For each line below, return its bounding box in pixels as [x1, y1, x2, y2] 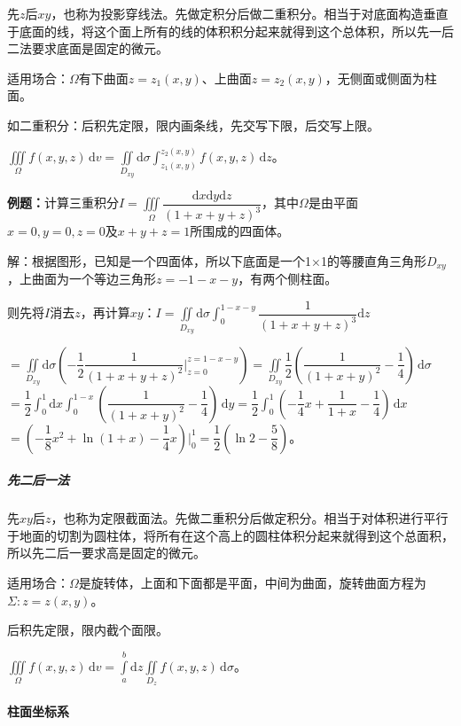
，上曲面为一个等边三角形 [7, 269, 156, 288]
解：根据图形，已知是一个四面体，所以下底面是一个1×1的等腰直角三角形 [7, 251, 426, 269]
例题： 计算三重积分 [7, 193, 119, 212]
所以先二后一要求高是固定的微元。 [7, 543, 206, 562]
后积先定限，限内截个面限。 [7, 621, 168, 639]
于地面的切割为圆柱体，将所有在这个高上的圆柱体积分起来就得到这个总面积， [7, 526, 454, 544]
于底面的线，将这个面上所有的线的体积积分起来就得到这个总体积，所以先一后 [7, 21, 454, 40]
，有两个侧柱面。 [238, 269, 338, 288]
